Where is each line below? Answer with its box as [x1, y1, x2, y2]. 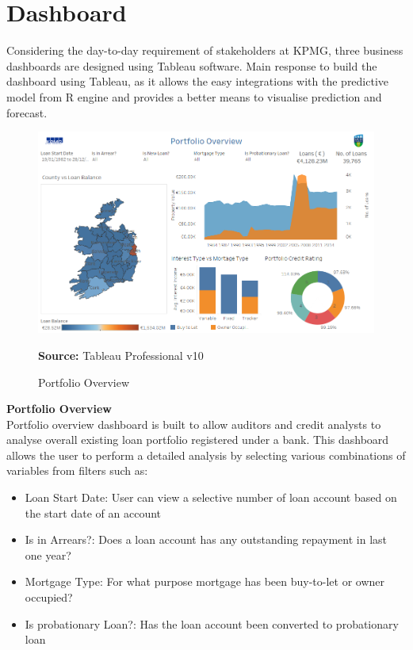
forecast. [6, 104, 48, 120]
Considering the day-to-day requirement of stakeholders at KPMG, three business [6, 42, 403, 59]
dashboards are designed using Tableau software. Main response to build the [6, 57, 377, 74]
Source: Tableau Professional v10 [38, 346, 204, 363]
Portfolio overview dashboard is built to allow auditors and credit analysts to [6, 415, 381, 432]
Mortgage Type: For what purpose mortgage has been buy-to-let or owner [25, 573, 385, 590]
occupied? [25, 589, 73, 606]
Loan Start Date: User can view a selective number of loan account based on [25, 489, 397, 506]
